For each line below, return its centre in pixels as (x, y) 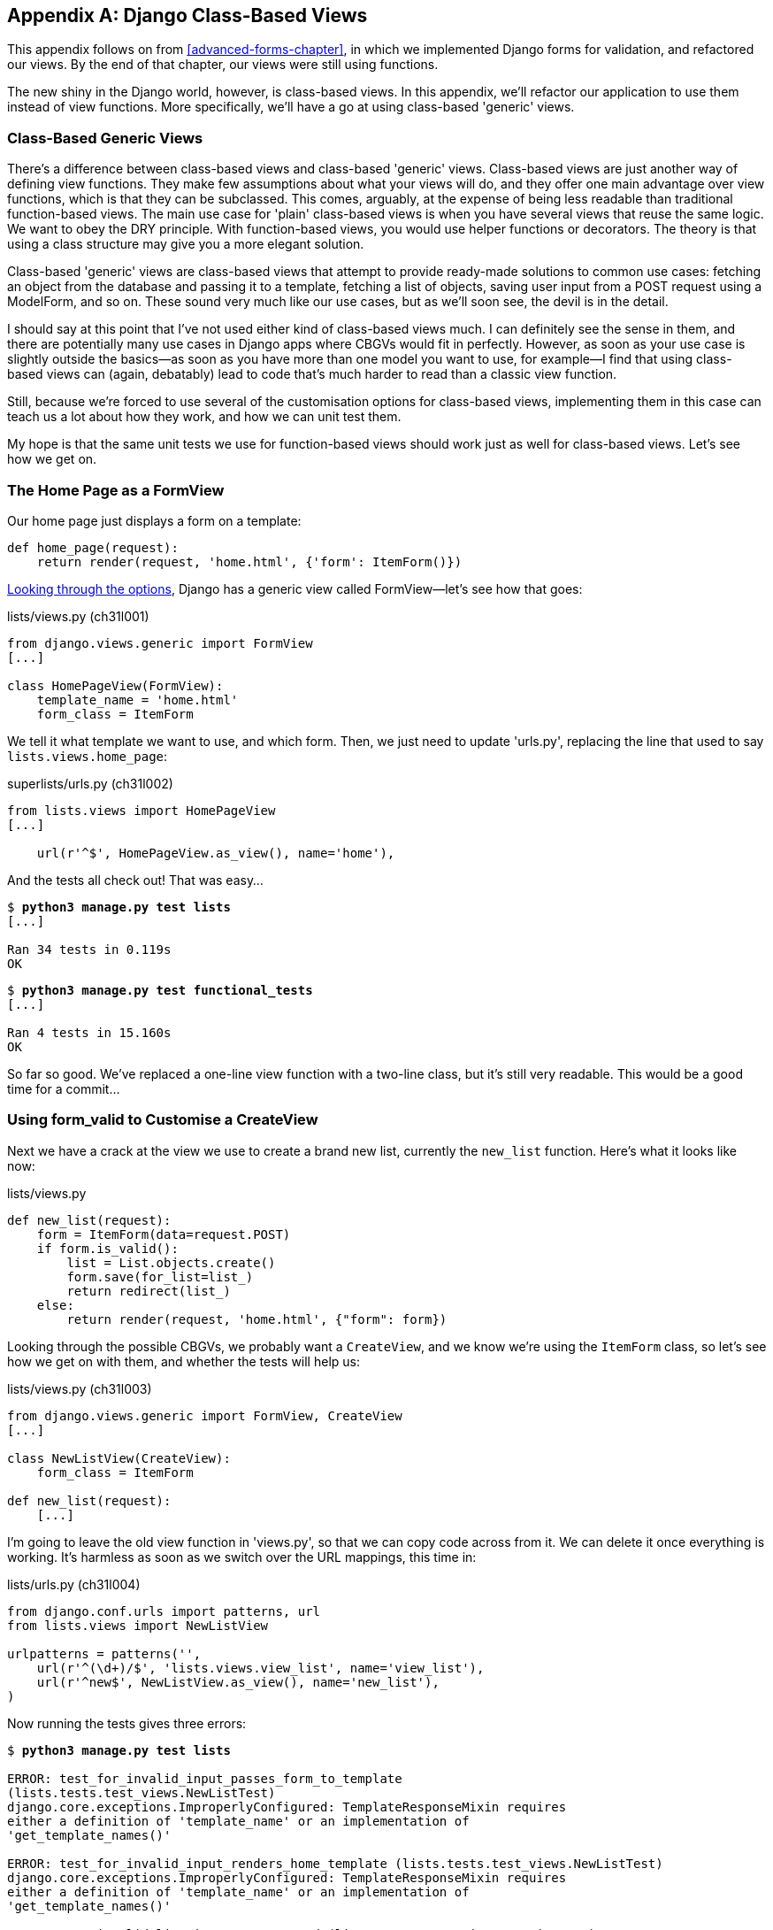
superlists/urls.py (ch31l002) (90, 783)
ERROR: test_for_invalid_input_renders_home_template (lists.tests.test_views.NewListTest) (335, 1863)
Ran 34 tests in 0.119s (89, 949)
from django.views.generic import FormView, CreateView (205, 1415)
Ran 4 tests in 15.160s (89, 1032)
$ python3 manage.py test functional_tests (160, 990)
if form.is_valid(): (107, 1248)
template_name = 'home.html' (138, 700)
